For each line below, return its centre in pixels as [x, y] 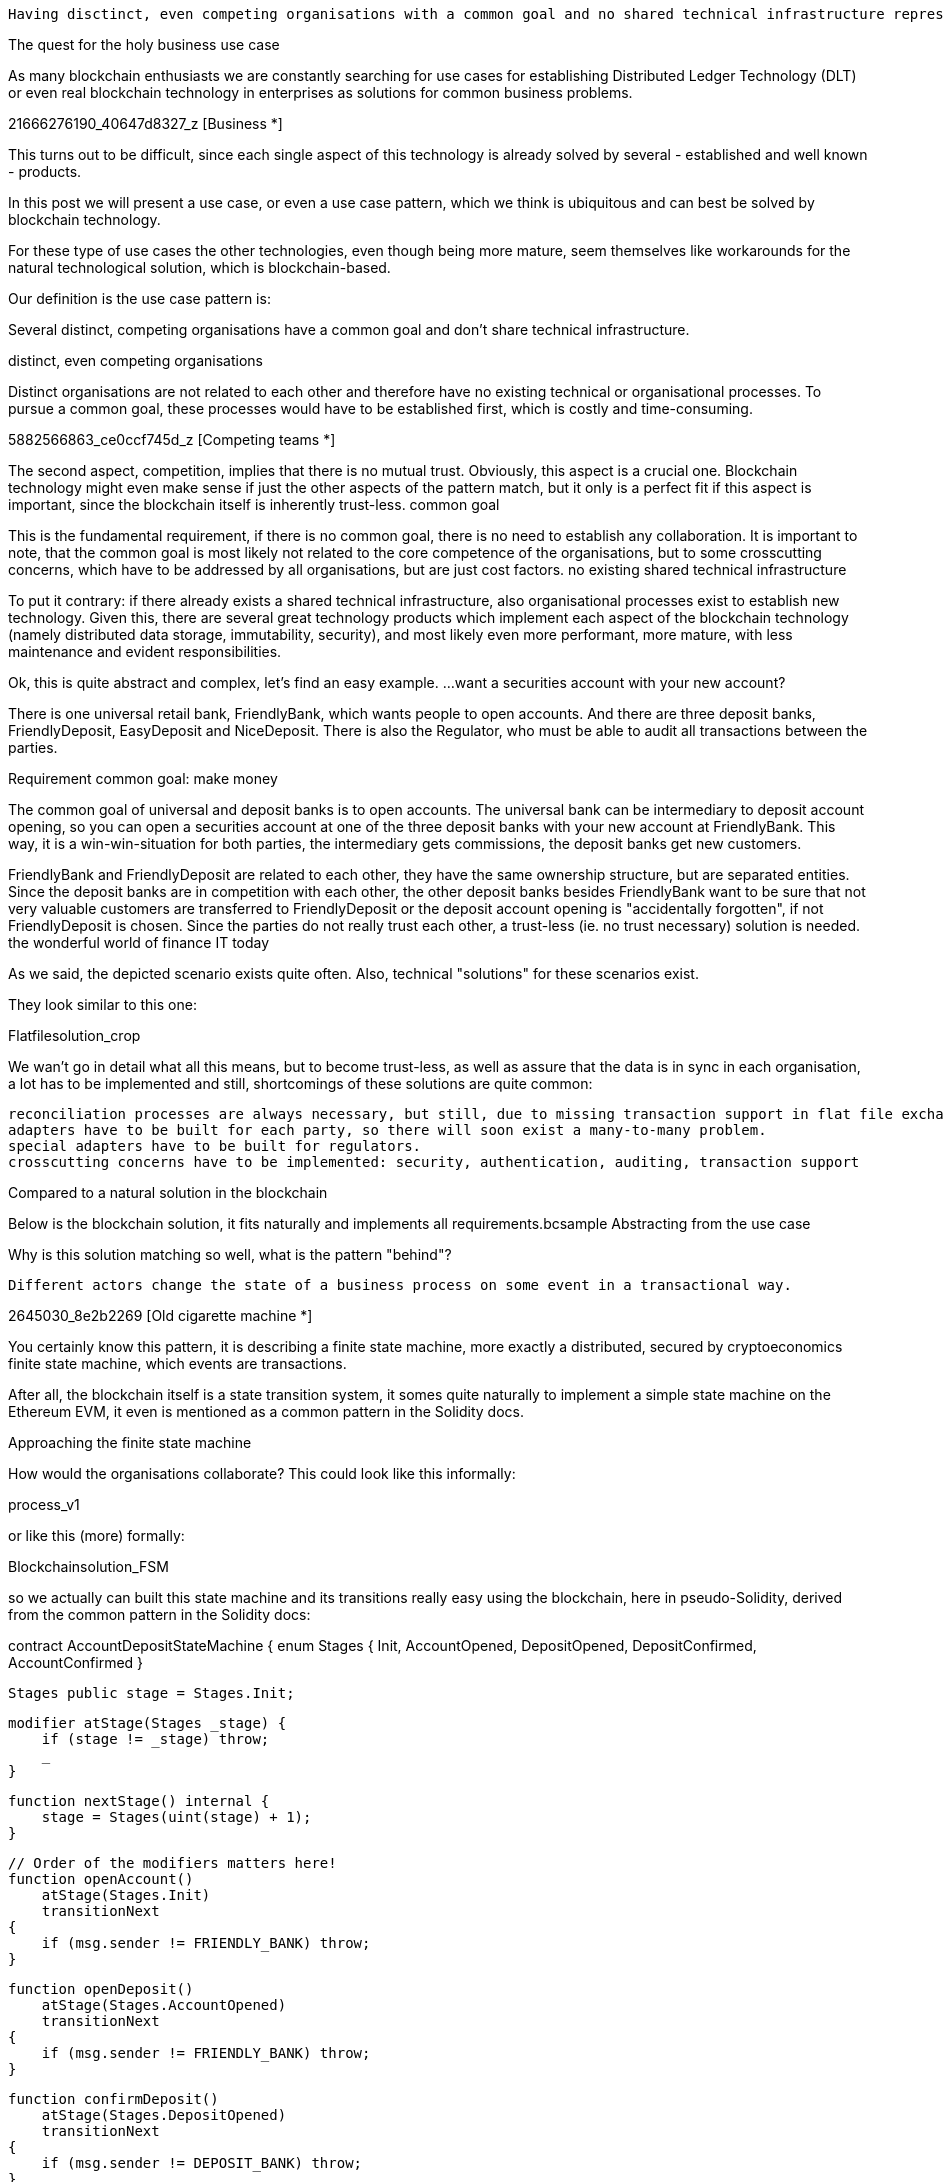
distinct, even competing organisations [135, 360]
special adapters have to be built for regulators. [215, 1146]
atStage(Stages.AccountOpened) [164, 2005]
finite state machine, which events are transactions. [177, 1363]
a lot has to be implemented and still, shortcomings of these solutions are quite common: [300, 1083]
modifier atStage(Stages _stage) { [147, 1723]
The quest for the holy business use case [144, 44]
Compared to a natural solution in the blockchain [168, 1192]
